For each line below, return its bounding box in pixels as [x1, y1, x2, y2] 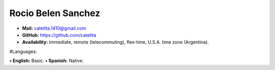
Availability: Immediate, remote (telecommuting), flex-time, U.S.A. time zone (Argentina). [22, 39, 209, 45]
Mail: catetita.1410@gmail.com [22, 25, 86, 31]
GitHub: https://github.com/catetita [22, 32, 97, 38]
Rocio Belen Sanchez [9, 8, 100, 19]
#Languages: [9, 48, 37, 54]
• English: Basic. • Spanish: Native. [9, 58, 84, 64]
